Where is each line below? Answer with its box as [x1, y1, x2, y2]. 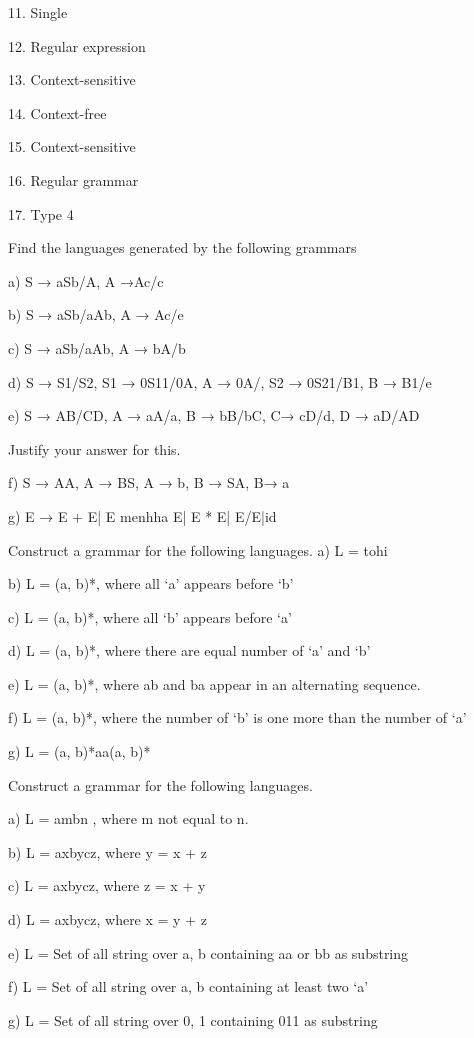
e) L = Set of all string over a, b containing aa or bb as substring [8, 942, 409, 963]
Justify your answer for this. [8, 438, 181, 459]
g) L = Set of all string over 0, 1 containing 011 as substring [8, 1009, 378, 1030]
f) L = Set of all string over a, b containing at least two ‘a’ [8, 976, 369, 997]
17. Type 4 [8, 203, 74, 224]
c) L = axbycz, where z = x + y [8, 875, 206, 896]
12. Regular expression [8, 35, 146, 56]
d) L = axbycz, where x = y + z [8, 909, 207, 930]
